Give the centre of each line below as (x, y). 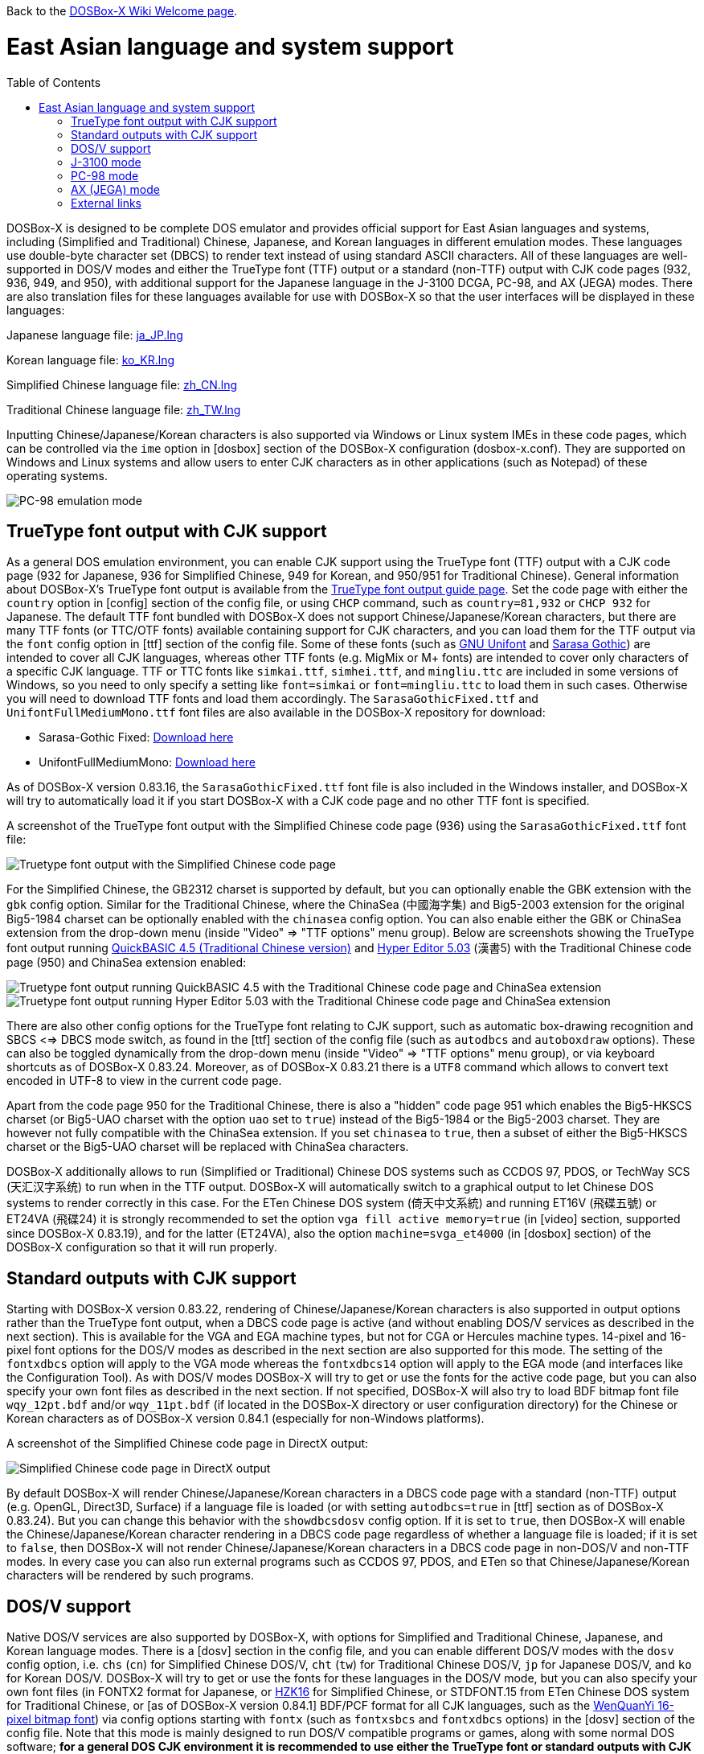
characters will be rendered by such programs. (131, 1575)
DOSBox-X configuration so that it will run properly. (142, 1247)
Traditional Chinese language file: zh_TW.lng (124, 409)
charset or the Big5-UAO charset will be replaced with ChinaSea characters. (208, 1147)
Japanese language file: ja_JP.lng (95, 335)
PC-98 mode (105, 175)
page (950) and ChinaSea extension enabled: (127, 963)
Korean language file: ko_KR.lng (91, 359)
